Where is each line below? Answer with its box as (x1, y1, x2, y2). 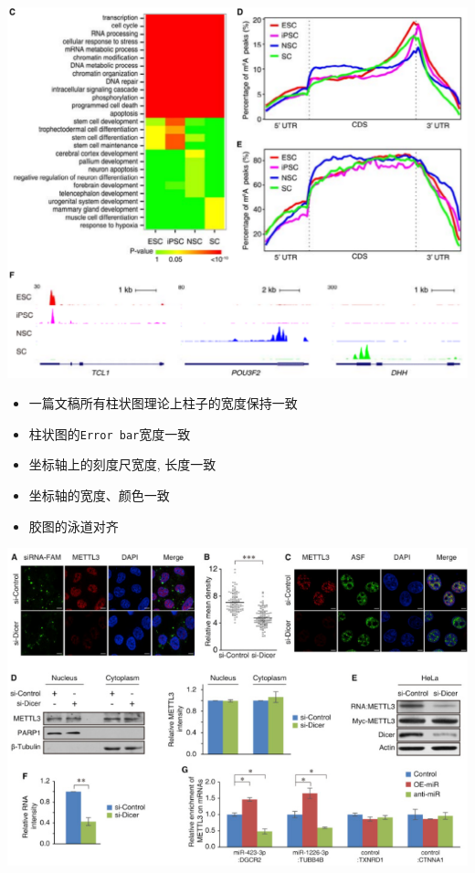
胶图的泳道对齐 (28, 516, 119, 535)
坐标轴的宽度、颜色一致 (28, 486, 170, 504)
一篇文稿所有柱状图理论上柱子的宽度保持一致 (28, 394, 298, 413)
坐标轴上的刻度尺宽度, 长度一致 (28, 455, 216, 474)
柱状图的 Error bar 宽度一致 (28, 424, 191, 443)
